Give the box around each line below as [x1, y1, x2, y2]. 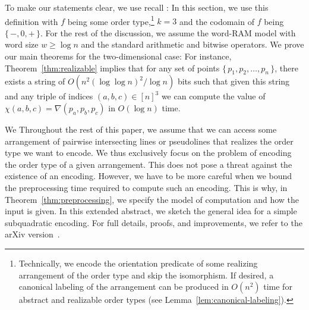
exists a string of [5, 75, 65, 87]
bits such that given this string [177, 75, 290, 87]
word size [5, 38, 39, 51]
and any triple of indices [5, 90, 93, 102]
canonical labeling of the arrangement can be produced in [18, 280, 229, 293]
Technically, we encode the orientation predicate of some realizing [18, 256, 258, 269]
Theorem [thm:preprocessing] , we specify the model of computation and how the [5, 193, 299, 205]
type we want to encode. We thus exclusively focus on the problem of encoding [5, 146, 292, 159]
